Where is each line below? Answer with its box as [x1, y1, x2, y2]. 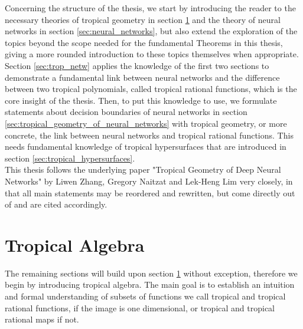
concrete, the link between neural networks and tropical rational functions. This [5, 129, 294, 141]
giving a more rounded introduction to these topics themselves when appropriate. [5, 48, 299, 60]
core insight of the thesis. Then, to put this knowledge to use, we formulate [5, 94, 277, 106]
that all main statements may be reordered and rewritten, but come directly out [5, 186, 295, 199]
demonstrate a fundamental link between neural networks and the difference [5, 71, 280, 83]
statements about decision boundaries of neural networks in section [5, 106, 247, 118]
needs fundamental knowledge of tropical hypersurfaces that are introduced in [5, 140, 286, 153]
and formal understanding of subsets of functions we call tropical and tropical [5, 290, 286, 302]
